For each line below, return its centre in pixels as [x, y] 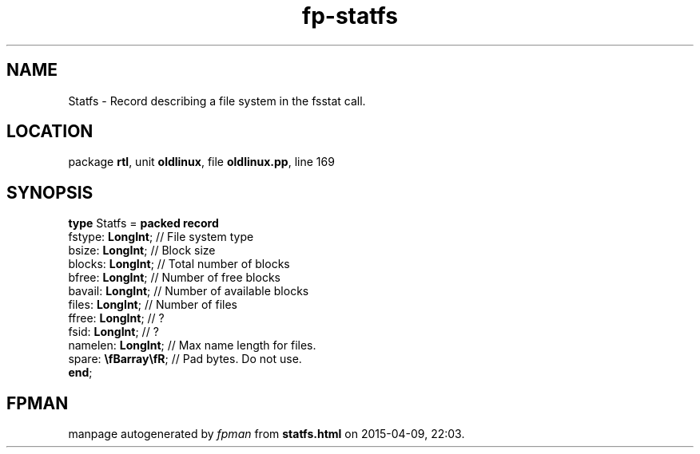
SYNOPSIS [50, 192]
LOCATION [50, 132]
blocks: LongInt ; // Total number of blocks [179, 264]
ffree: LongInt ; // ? [116, 318]
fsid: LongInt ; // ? [113, 332]
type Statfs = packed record [143, 223]
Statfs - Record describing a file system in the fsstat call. [217, 101]
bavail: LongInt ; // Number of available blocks [189, 291]
